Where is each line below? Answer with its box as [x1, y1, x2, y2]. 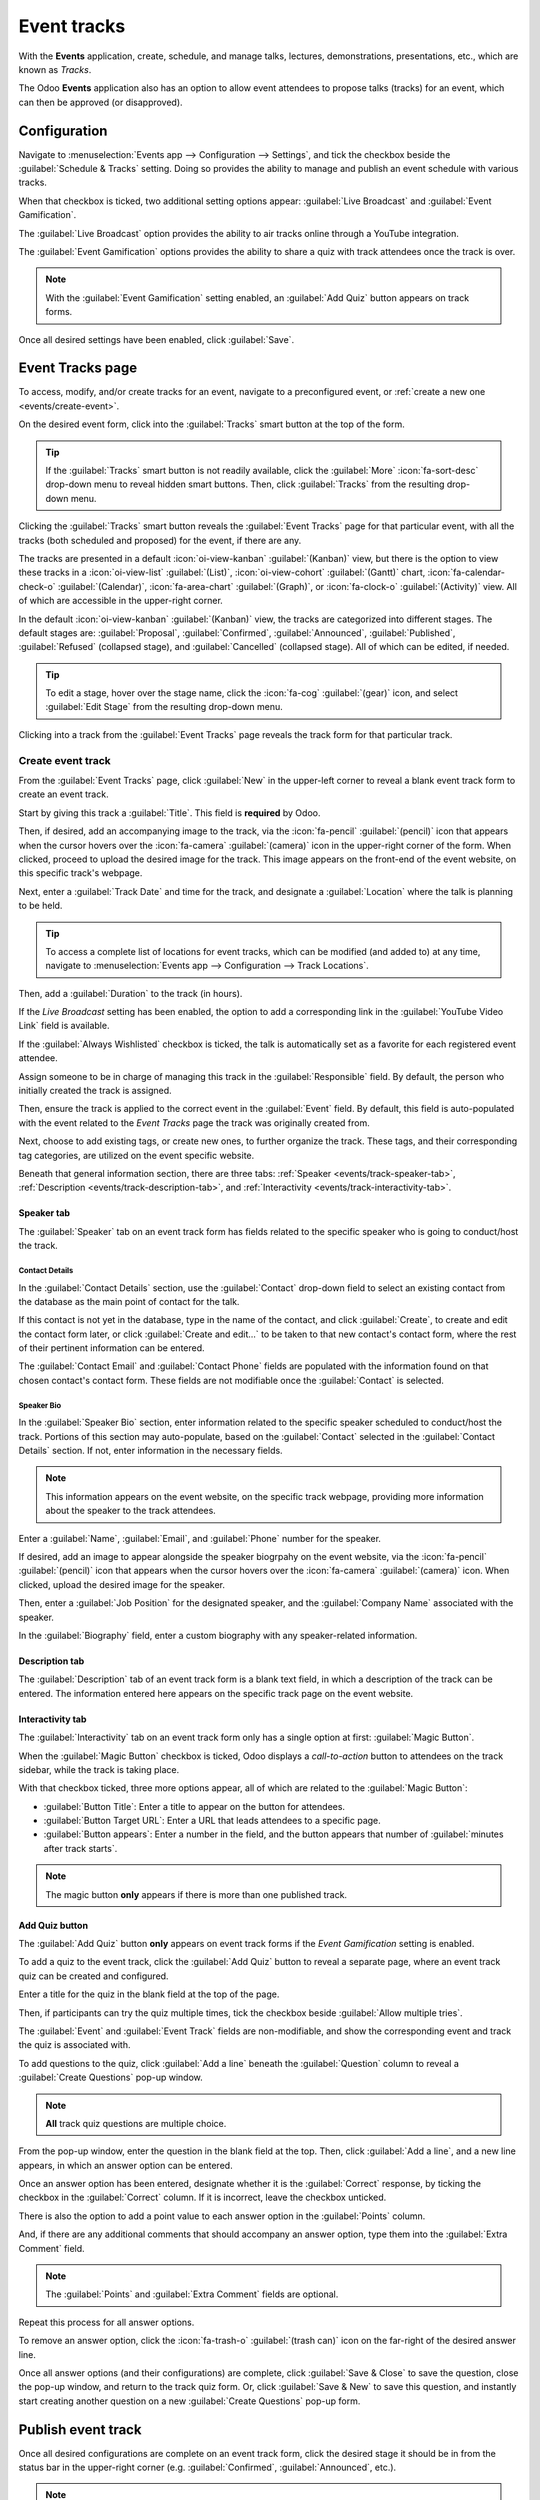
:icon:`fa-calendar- [427, 566, 505, 579]
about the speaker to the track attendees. [45, 1505, 217, 1517]
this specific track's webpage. [18, 867, 143, 879]
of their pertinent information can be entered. [18, 1342, 205, 1354]
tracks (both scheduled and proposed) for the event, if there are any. [18, 534, 302, 546]
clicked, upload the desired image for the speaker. [18, 1578, 225, 1590]
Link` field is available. [18, 1020, 110, 1032]
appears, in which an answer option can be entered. [18, 2159, 234, 2171]
